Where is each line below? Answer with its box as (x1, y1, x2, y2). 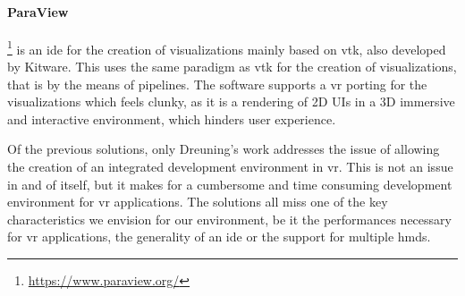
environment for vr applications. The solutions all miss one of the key (7, 192, 388, 211)
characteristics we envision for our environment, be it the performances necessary (7, 209, 452, 228)
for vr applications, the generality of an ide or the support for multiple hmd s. (7, 227, 431, 246)
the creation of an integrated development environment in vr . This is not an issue (7, 157, 453, 176)
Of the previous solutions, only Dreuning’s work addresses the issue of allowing (7, 140, 440, 158)
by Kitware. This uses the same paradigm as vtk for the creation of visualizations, (7, 57, 457, 76)
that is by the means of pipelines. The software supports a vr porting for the (7, 74, 427, 93)
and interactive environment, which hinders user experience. (7, 109, 336, 128)
